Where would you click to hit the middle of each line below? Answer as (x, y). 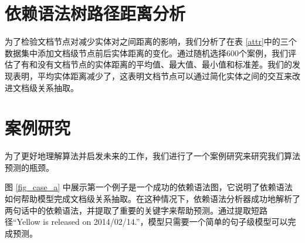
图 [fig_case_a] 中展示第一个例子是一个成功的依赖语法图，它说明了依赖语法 (149, 187)
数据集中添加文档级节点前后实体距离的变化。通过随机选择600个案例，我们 (146, 53)
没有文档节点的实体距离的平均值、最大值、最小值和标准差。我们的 (165, 64)
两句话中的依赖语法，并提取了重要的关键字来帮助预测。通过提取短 (132, 210)
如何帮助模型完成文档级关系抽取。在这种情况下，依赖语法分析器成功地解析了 (152, 198)
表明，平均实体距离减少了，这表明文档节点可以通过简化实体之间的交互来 (152, 75)
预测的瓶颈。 (29, 167)
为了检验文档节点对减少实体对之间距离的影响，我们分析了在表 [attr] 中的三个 (151, 41)
